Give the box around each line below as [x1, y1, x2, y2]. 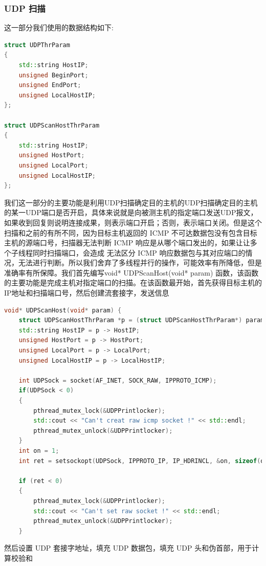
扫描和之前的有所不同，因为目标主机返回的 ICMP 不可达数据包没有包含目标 [4, 227, 257, 238]
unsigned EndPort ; [18, 81, 81, 89]
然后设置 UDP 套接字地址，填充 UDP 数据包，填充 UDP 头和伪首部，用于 [4, 542, 252, 553]
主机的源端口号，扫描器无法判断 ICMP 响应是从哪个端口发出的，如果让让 [4, 237, 250, 248]
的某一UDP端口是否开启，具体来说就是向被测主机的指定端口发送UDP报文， [4, 207, 258, 218]
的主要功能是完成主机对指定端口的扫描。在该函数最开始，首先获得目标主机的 [4, 277, 262, 288]
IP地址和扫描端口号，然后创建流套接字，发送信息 [4, 287, 169, 298]
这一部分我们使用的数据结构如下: [4, 22, 114, 33]
